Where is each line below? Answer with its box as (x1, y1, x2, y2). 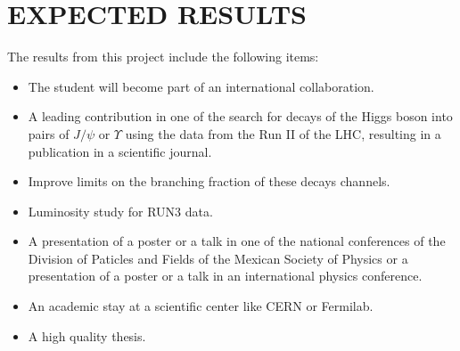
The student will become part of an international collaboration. (28, 77, 374, 95)
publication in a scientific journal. (28, 142, 212, 160)
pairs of (28, 124, 70, 143)
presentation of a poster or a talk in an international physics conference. (28, 266, 423, 285)
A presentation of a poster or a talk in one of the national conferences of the (28, 232, 446, 250)
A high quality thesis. (28, 326, 146, 345)
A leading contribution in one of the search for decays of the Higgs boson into (28, 107, 453, 126)
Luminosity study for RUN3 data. (28, 201, 213, 220)
